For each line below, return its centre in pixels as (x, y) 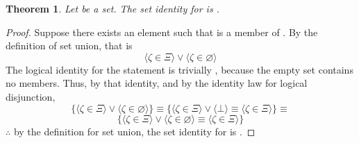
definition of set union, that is (69, 45)
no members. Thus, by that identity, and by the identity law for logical (157, 83)
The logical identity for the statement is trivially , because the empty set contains (179, 69)
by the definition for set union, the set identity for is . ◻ (134, 131)
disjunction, (31, 96)
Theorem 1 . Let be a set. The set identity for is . (112, 8)
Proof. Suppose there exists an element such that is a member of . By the (162, 32)
